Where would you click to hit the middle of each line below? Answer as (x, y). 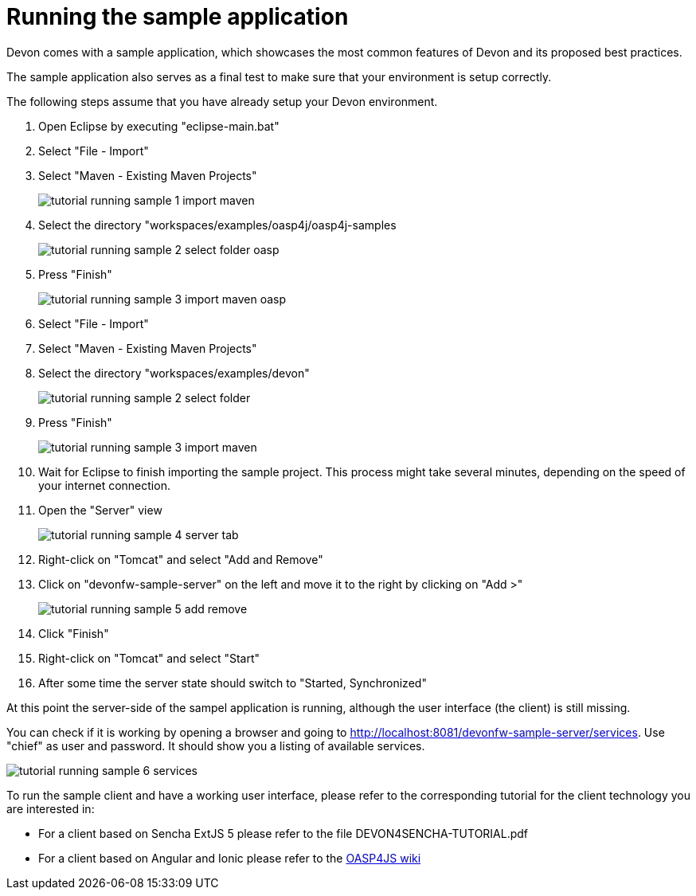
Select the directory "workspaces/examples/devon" (174, 373)
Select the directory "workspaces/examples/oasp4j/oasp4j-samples (217, 225)
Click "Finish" (74, 633)
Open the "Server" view (100, 510)
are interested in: (51, 808)
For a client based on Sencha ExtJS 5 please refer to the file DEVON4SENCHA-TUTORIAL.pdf (283, 833)
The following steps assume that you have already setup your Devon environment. (222, 101)
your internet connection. (104, 485)
